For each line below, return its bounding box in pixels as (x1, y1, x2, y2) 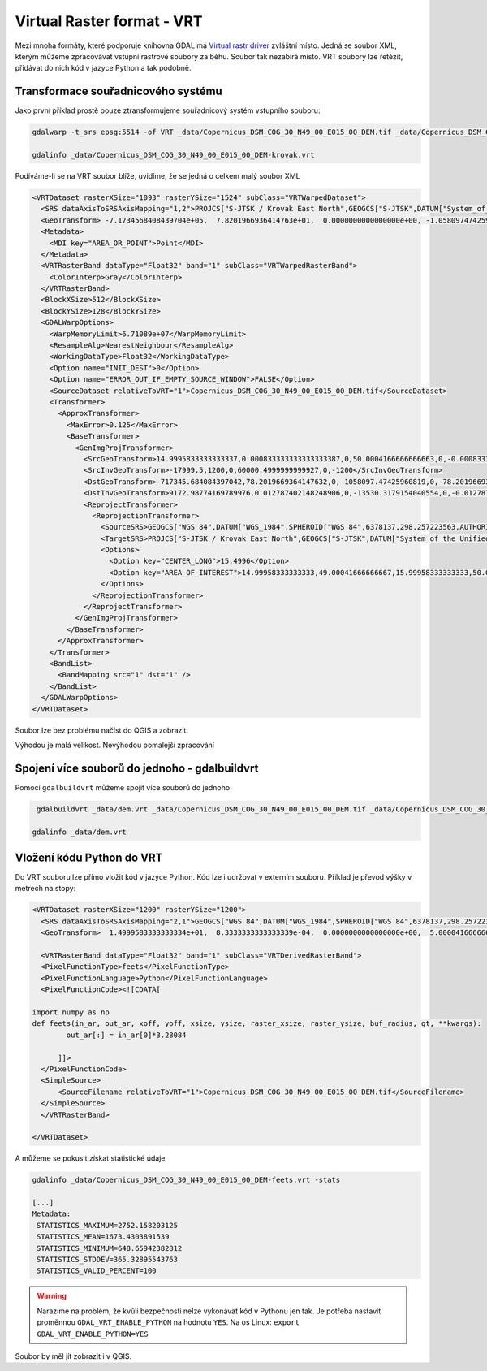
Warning (37, 1291, 67, 1301)
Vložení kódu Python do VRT (15, 851, 163, 864)
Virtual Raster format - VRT (15, 12, 203, 30)
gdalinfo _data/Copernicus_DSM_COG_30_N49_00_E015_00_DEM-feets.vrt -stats (32, 1175, 341, 1185)
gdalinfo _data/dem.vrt (32, 827, 127, 837)
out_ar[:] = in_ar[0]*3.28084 (66, 1030, 187, 1040)
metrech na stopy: (15, 884, 76, 893)
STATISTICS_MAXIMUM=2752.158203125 (37, 1221, 179, 1230)
